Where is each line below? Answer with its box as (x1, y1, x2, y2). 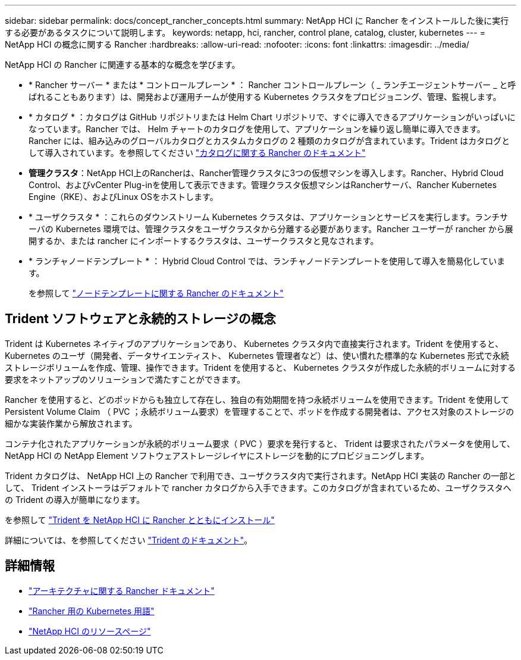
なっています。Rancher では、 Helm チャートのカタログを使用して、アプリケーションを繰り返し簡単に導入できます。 (29, 124, 485, 134)
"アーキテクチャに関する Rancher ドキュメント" (29, 585, 215, 596)
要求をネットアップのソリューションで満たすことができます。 (5, 374, 246, 384)
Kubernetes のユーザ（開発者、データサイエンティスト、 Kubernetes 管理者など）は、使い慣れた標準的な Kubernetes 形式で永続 (5, 350, 509, 361)
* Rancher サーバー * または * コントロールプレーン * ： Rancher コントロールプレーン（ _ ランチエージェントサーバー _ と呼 (29, 80, 516, 90)
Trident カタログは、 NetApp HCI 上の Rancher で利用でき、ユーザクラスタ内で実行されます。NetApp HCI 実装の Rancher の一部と (5, 470, 516, 481)
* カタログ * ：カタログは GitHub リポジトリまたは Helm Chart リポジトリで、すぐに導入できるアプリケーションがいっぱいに (29, 112, 516, 122)
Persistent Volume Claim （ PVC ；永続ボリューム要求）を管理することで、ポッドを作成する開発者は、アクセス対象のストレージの (5, 406, 514, 417)
